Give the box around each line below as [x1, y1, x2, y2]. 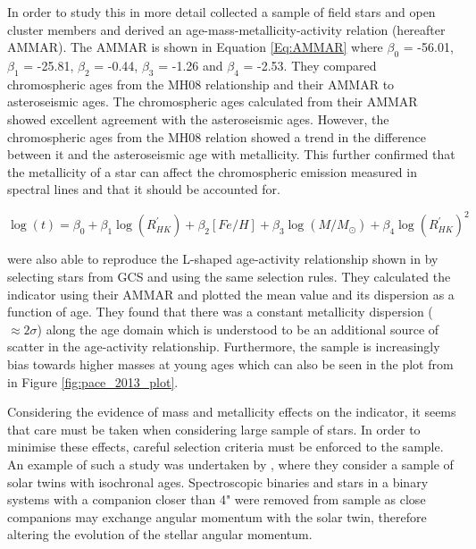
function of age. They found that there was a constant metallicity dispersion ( [7, 302, 433, 321]
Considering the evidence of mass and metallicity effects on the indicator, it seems [7, 402, 456, 421]
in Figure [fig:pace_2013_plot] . [7, 372, 179, 391]
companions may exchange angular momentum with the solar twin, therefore [7, 507, 427, 526]
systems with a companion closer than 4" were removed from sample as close [7, 490, 426, 509]
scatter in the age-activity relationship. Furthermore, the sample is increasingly [7, 337, 440, 356]
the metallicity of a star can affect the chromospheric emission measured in [7, 162, 417, 181]
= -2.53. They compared [243, 55, 377, 74]
